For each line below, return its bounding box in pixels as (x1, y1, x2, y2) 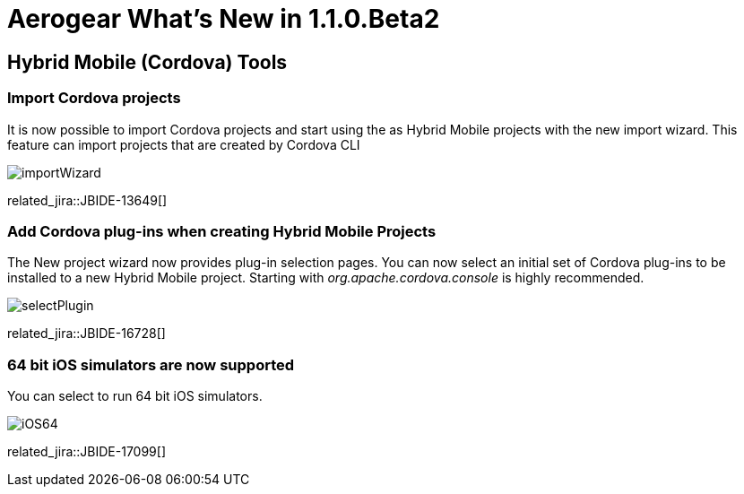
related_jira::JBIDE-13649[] (7, 192, 168, 208)
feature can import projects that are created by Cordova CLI (7, 136, 360, 152)
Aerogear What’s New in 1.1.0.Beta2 (7, 4, 440, 34)
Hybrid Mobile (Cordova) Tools (7, 50, 288, 74)
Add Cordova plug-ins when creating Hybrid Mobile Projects (7, 221, 437, 240)
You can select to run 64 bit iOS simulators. (7, 388, 263, 404)
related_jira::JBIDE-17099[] (7, 444, 167, 460)
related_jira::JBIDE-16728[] (7, 325, 166, 342)
